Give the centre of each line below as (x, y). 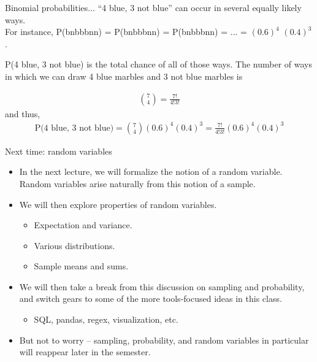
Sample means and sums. (81, 266)
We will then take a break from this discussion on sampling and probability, (162, 286)
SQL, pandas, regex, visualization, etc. (106, 319)
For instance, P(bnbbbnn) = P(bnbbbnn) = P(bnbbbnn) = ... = (126, 32)
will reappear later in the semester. (85, 352)
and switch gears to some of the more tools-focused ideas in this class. (151, 298)
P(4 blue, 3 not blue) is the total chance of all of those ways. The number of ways (159, 64)
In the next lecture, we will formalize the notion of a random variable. (151, 171)
